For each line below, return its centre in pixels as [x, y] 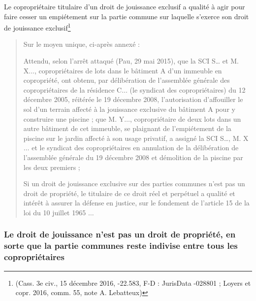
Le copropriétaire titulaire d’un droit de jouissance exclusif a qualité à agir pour [125, 6]
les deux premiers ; [52, 167]
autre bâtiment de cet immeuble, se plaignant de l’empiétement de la [127, 128]
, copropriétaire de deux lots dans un [185, 118]
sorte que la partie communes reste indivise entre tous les [121, 246]
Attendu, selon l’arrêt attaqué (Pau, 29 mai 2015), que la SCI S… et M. [131, 61]
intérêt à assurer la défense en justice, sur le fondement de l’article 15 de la [136, 203]
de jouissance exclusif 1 [37, 27]
